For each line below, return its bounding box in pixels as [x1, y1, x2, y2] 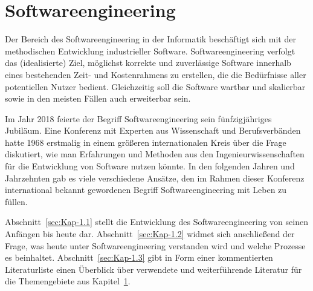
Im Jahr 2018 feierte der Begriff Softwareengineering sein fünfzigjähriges [5, 112, 272, 125]
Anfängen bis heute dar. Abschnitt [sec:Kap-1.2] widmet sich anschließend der [5, 227, 295, 240]
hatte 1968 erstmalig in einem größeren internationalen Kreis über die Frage [5, 136, 286, 148]
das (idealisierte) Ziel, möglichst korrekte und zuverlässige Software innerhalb [5, 56, 291, 69]
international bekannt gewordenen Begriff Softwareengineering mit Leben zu [5, 183, 287, 196]
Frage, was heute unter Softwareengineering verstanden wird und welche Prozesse [5, 239, 306, 252]
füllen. [5, 195, 28, 208]
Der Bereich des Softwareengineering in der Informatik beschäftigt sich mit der [5, 33, 296, 45]
